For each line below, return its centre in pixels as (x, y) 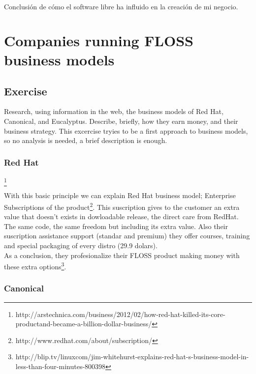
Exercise (26, 91)
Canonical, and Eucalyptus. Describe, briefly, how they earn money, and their (121, 121)
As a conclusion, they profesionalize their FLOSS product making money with (122, 255)
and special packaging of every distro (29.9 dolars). (81, 245)
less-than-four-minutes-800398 (61, 366)
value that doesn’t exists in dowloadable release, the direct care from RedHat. (121, 216)
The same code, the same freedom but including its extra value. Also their (116, 226)
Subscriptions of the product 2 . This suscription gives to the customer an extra (122, 206)
